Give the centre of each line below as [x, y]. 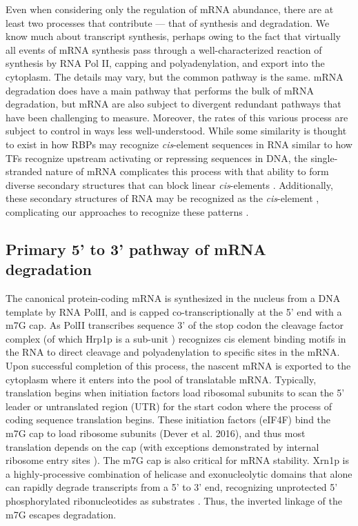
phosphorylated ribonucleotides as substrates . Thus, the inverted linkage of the [174, 500]
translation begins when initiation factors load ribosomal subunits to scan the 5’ [175, 393]
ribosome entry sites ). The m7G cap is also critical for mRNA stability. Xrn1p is [178, 460]
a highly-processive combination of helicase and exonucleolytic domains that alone [179, 473]
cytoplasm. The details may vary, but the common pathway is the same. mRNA [175, 76]
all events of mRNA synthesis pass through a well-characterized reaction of [164, 49]
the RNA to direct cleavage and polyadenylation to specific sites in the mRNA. [173, 352]
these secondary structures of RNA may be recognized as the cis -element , [162, 198]
